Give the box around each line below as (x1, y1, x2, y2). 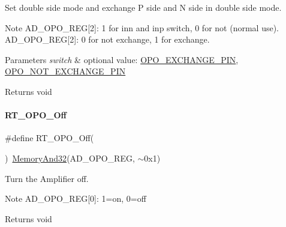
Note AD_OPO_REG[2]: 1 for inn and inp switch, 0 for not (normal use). (5, 21, 279, 34)
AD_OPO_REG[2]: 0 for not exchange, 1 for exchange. (5, 33, 210, 46)
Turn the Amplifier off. (5, 172, 89, 184)
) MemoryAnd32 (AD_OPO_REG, (5, 151, 135, 164)
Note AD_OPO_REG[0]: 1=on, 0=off (5, 192, 146, 205)
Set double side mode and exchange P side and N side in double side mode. (5, 1, 282, 13)
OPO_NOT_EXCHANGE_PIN (5, 65, 126, 77)
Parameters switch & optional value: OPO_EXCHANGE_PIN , (5, 53, 239, 65)
